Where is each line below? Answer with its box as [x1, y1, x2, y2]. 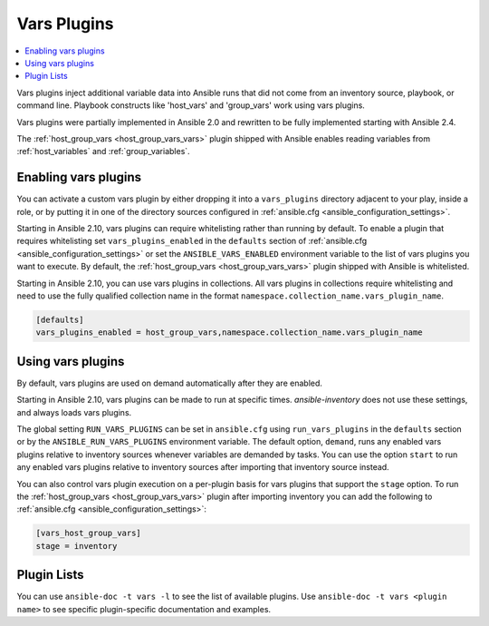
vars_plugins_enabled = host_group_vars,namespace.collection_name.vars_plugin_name [35, 328, 423, 337]
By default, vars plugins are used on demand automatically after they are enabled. [16, 377, 323, 388]
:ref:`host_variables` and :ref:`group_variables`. [16, 146, 190, 157]
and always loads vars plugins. [16, 406, 132, 417]
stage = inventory [35, 541, 118, 551]
